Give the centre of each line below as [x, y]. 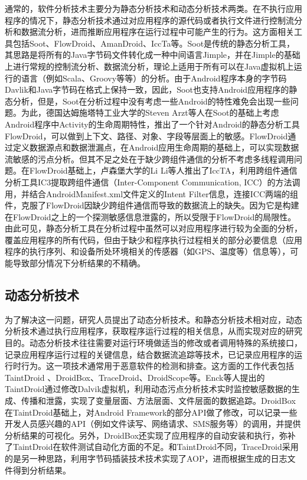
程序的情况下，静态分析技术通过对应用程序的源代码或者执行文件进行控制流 [149, 20]
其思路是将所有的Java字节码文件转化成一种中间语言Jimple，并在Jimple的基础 [153, 55]
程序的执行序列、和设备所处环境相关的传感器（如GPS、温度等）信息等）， [148, 251]
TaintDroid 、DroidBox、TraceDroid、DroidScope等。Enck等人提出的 [135, 377]
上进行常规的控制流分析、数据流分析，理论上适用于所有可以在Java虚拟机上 [149, 66]
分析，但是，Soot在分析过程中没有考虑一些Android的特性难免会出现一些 [151, 101]
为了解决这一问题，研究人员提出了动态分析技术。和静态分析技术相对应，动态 [153, 319]
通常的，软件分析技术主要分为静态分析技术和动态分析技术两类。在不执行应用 [153, 8]
